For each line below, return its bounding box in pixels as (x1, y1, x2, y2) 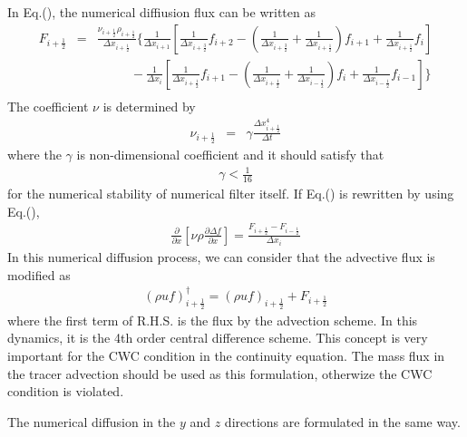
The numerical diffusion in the (7, 412, 176, 431)
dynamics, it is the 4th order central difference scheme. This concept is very (7, 328, 428, 347)
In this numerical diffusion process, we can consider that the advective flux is (7, 248, 435, 266)
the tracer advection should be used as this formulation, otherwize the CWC (7, 364, 433, 383)
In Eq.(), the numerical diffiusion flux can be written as (7, 3, 316, 21)
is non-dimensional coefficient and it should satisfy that (76, 145, 384, 163)
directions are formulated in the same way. (224, 412, 461, 431)
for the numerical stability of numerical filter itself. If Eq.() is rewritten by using (7, 183, 454, 202)
